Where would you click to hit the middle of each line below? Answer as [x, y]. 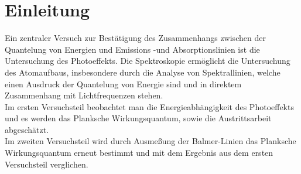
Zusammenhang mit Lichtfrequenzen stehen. [84, 95]
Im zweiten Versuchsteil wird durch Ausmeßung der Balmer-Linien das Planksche [150, 141]
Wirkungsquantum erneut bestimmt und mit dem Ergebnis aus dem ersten [139, 153]
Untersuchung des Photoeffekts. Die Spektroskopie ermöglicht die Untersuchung [148, 61]
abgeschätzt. [27, 129]
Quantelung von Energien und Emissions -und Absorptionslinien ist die [132, 49]
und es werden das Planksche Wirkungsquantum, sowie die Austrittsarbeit [138, 118]
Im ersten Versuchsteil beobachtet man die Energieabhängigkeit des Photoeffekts [149, 106]
